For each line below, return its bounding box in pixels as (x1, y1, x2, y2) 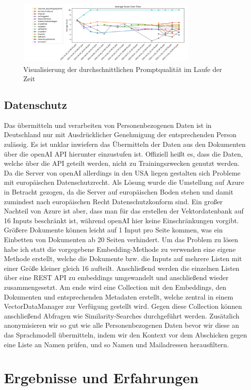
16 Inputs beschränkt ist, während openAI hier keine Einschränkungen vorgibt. (4, 215, 239, 225)
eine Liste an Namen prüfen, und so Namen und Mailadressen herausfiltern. (4, 339, 229, 349)
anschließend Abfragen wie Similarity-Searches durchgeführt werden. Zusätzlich (4, 310, 240, 320)
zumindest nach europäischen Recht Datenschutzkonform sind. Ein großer (4, 196, 223, 206)
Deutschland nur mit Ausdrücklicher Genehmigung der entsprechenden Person (4, 129, 236, 140)
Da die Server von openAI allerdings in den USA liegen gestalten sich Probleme (4, 167, 241, 177)
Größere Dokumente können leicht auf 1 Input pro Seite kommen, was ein (4, 225, 223, 235)
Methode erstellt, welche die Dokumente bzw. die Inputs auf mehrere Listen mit (4, 253, 242, 264)
